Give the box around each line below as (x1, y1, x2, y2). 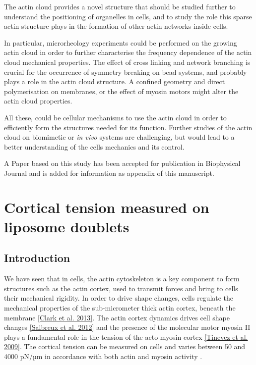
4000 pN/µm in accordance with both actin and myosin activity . (4, 351, 202, 362)
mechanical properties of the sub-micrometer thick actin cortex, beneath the (4, 303, 236, 313)
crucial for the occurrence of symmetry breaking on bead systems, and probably (4, 66, 247, 77)
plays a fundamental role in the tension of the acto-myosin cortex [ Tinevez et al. (4, 331, 248, 342)
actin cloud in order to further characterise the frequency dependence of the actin (4, 47, 252, 57)
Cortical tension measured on (4, 197, 209, 217)
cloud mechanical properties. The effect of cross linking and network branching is (4, 56, 251, 67)
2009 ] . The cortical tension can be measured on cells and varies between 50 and (4, 341, 246, 352)
